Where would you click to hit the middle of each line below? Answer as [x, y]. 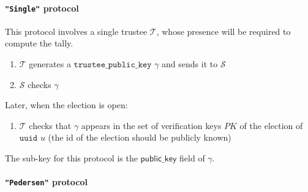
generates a [50, 64]
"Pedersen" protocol [47, 182]
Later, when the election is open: [66, 105]
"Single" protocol [42, 8]
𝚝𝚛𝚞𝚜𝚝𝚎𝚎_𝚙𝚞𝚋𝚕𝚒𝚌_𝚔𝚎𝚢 [113, 65]
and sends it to [190, 64]
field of [192, 158]
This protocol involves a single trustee [76, 31]
